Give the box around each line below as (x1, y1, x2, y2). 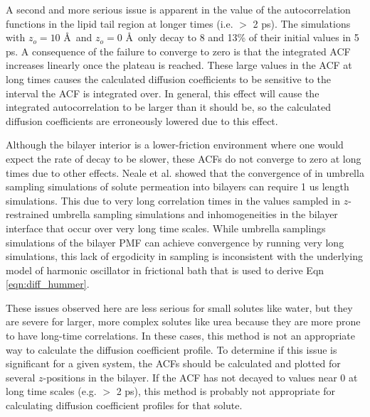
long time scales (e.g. (6, 384, 97, 399)
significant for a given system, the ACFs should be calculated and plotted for (6, 356, 341, 371)
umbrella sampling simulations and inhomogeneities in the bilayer (52, 207, 338, 222)
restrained (6, 207, 49, 222)
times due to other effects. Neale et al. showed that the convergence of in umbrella (6, 165, 364, 180)
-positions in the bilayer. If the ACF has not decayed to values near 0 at (43, 369, 358, 384)
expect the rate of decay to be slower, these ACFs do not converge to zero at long (6, 151, 361, 166)
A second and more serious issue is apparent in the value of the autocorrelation (6, 2, 351, 16)
